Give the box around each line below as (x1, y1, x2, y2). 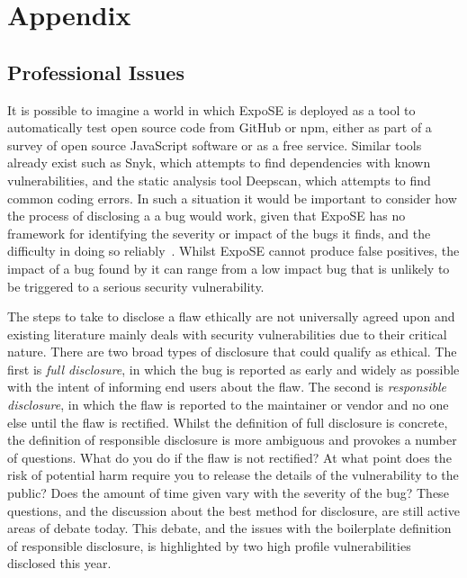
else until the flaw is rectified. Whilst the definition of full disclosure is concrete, (7, 412, 448, 431)
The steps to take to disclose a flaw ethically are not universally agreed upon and (7, 307, 455, 326)
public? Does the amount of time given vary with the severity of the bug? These (7, 483, 449, 502)
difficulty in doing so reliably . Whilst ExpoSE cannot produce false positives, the (7, 241, 460, 260)
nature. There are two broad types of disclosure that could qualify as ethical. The (7, 342, 457, 361)
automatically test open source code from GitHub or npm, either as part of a (7, 118, 432, 137)
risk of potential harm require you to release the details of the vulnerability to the (7, 465, 459, 484)
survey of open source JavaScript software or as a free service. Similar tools (7, 135, 422, 154)
